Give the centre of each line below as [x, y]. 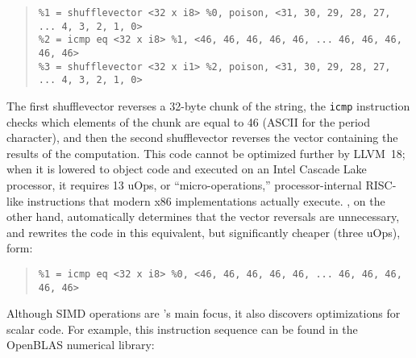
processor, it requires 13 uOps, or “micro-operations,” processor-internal [184, 184]
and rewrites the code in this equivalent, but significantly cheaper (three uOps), [204, 232]
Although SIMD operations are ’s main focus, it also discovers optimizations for [204, 313]
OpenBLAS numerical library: [81, 345]
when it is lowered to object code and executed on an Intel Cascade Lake [187, 169]
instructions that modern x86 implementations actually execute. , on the [206, 200]
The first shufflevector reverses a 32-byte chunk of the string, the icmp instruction [208, 105]
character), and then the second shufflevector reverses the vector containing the [202, 137]
